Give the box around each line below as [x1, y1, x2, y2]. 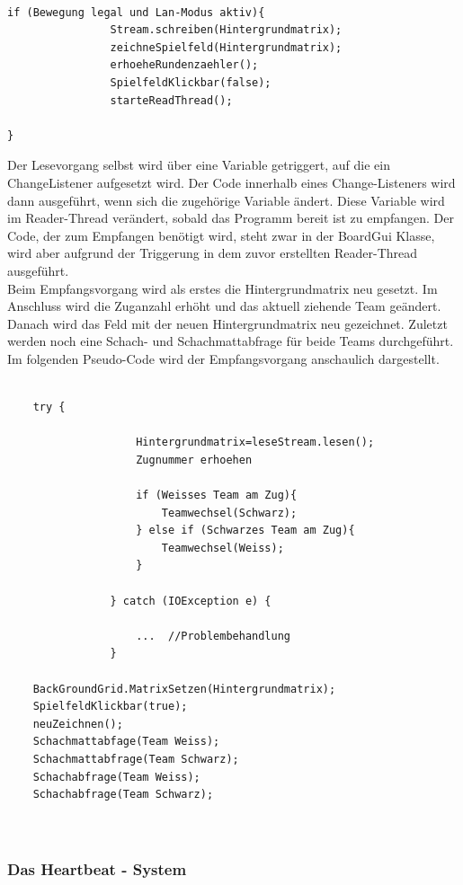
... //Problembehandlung [136, 629, 290, 642]
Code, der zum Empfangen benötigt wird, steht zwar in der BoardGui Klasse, [7, 226, 435, 244]
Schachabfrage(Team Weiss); [32, 770, 200, 783]
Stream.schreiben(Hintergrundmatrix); [110, 23, 343, 37]
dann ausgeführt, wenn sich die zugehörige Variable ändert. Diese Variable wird [7, 190, 445, 209]
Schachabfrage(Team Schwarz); [32, 788, 214, 801]
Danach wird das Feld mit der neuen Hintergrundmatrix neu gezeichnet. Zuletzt [7, 314, 448, 332]
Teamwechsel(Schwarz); [161, 506, 298, 519]
